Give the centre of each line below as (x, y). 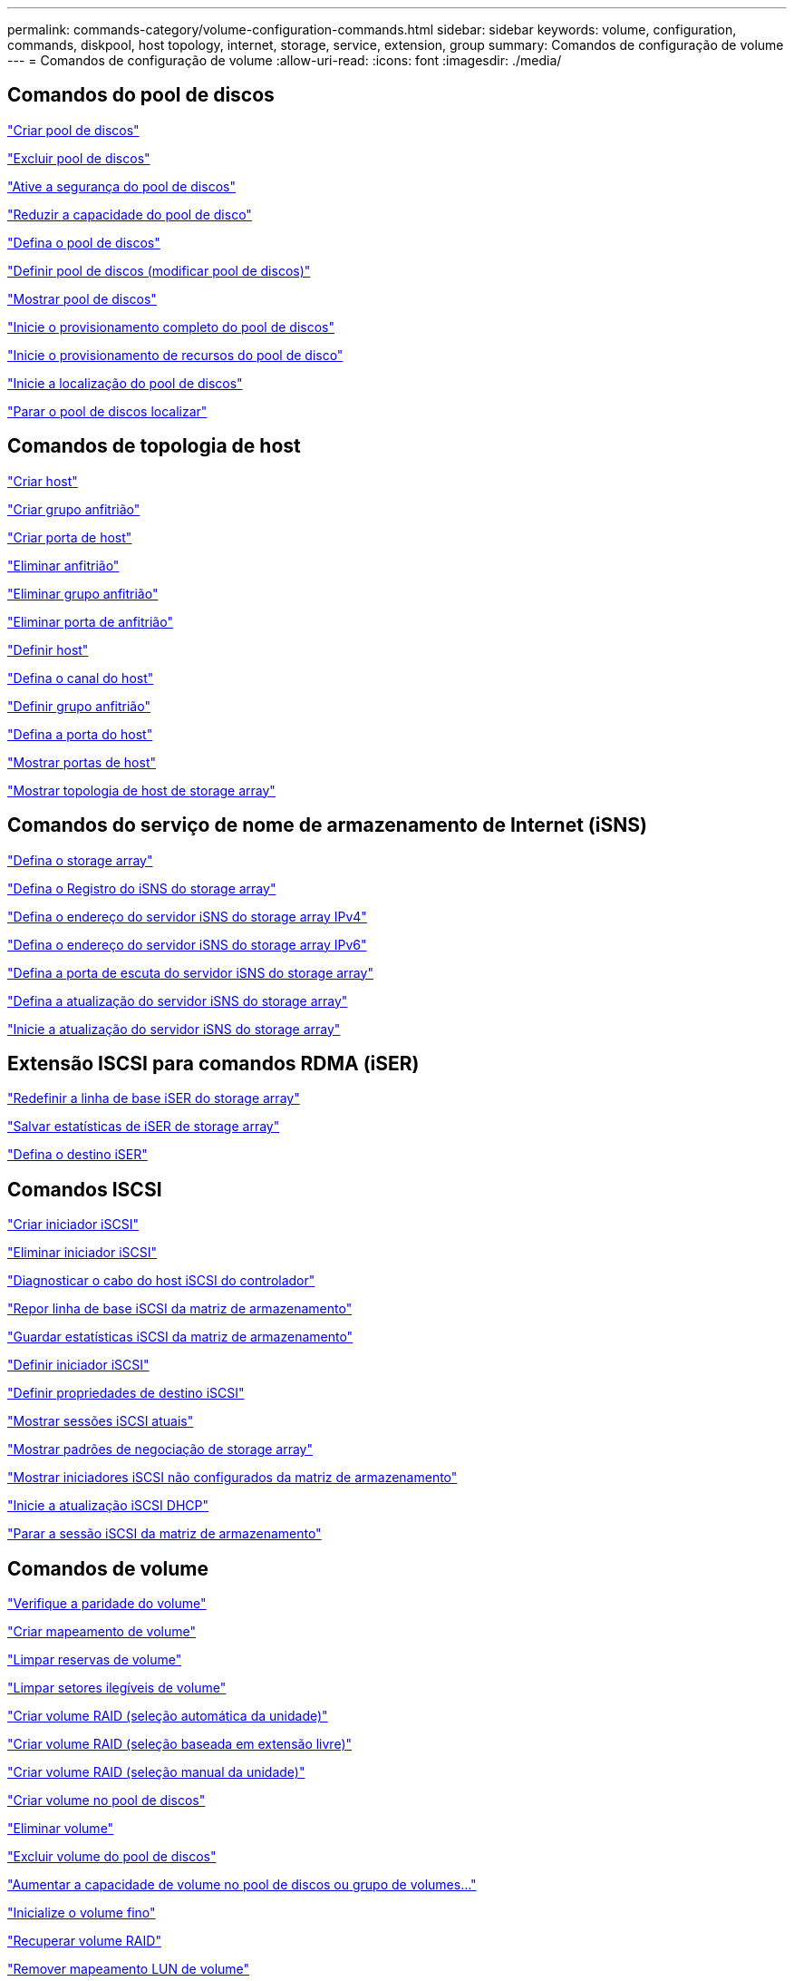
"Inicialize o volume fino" (82, 1913)
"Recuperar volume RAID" (84, 1941)
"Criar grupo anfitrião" (74, 509)
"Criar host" (43, 481)
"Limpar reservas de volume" (95, 1660)
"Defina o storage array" (80, 860)
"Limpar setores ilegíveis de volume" (117, 1688)
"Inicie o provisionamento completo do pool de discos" (171, 327)
